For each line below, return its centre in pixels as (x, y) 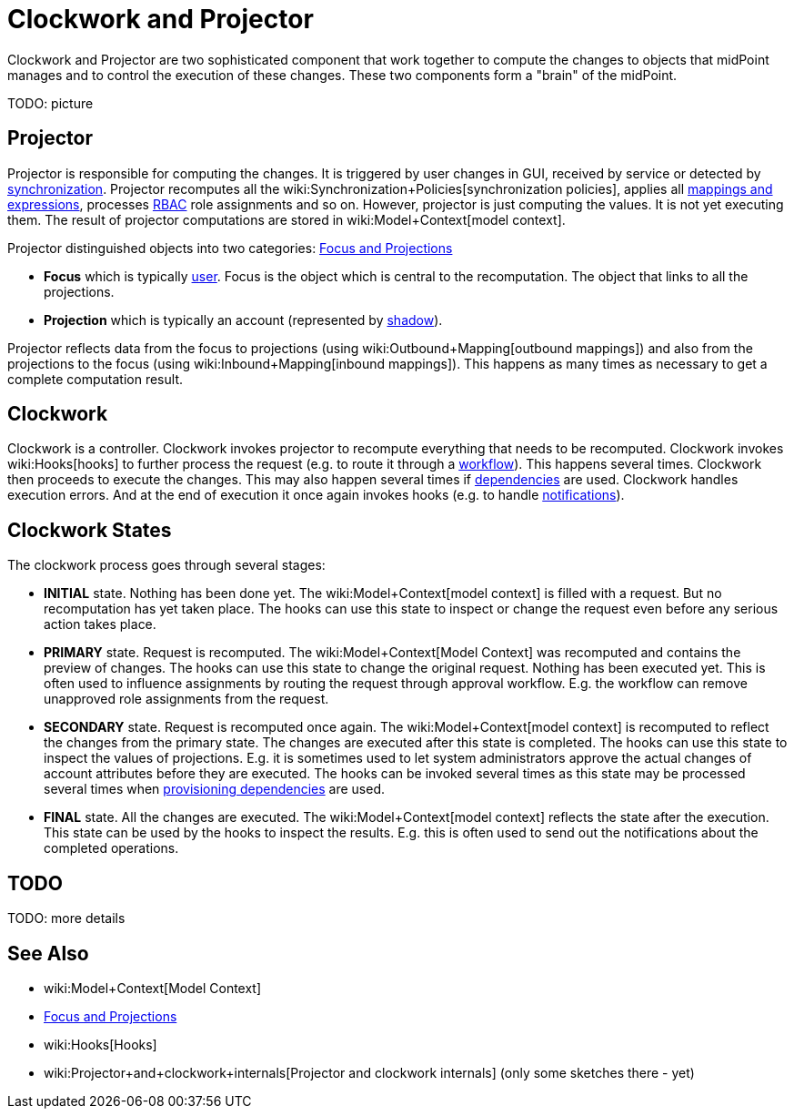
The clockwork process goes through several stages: (166, 565)
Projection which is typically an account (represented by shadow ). (243, 320)
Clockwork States (90, 530)
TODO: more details (66, 918)
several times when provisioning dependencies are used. (215, 789)
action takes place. (100, 624)
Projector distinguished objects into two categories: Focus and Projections (230, 248)
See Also (48, 953)
